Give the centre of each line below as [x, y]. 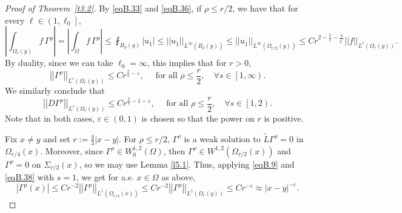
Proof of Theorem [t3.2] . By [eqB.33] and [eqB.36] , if [103, 8]
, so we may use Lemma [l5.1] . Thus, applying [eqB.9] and [187, 164]
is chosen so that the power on [198, 118]
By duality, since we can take [59, 63]
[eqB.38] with [30, 177]
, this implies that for [187, 63]
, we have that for [265, 8]
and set [57, 138]
